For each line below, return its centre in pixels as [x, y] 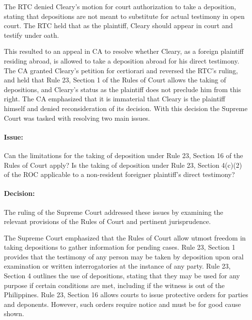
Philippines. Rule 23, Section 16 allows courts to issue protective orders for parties [126, 295]
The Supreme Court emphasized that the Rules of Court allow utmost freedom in [125, 237]
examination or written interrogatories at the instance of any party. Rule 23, [117, 266]
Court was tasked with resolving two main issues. [77, 118]
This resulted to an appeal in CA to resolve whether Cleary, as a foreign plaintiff [124, 51]
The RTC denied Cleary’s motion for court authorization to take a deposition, [120, 6]
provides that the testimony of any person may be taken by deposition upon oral [124, 256]
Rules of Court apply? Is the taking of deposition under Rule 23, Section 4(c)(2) [123, 165]
